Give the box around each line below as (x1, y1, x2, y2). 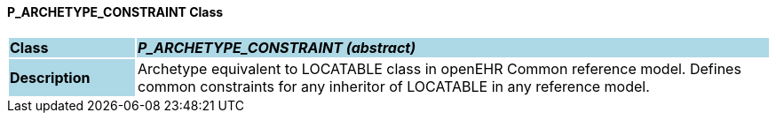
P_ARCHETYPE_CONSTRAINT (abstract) (137, 38, 416, 56)
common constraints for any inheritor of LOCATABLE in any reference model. (137, 77, 650, 95)
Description (10, 68, 91, 86)
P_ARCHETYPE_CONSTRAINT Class (7, 4, 224, 19)
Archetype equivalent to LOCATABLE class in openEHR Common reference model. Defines (137, 59, 741, 78)
